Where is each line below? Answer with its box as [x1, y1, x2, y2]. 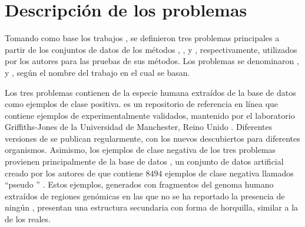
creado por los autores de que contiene [5, 166, 143, 179]
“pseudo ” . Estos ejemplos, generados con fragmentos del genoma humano [5, 178, 274, 191]
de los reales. [5, 213, 51, 225]
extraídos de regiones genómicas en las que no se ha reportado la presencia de [5, 189, 285, 202]
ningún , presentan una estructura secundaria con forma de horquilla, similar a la [5, 201, 299, 213]
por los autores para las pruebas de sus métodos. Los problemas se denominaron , [5, 55, 299, 67]
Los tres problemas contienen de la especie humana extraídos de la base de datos [5, 86, 296, 98]
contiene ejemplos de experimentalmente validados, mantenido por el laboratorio [5, 109, 295, 121]
